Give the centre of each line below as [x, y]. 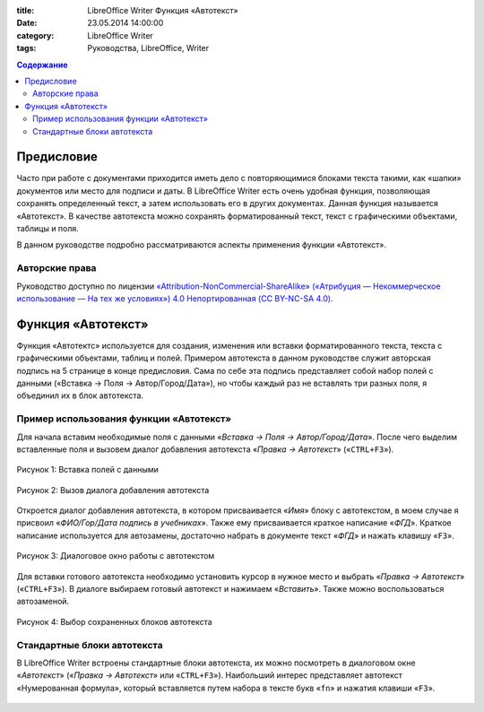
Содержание [42, 65]
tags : [26, 48]
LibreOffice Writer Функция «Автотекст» [163, 10]
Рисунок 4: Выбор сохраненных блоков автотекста [114, 621]
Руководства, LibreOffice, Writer [148, 48]
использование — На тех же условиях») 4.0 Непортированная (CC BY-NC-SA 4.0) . [175, 298]
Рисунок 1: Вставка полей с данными [87, 470]
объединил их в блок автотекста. [80, 395]
